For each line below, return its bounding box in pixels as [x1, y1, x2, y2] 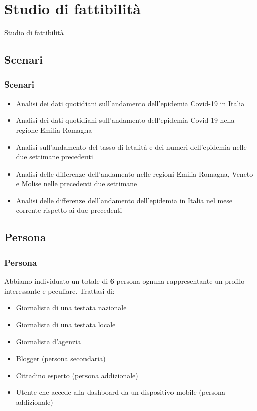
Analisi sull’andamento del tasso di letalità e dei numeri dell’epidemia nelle [16, 141, 247, 152]
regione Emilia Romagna [16, 124, 92, 135]
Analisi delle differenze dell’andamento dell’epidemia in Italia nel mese [16, 195, 233, 205]
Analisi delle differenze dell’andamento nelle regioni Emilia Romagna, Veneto [16, 168, 253, 179]
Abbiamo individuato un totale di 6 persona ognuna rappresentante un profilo [4, 276, 245, 286]
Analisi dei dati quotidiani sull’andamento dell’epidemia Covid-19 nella [16, 115, 235, 125]
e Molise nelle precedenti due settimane [16, 178, 137, 189]
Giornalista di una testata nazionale [16, 302, 127, 313]
